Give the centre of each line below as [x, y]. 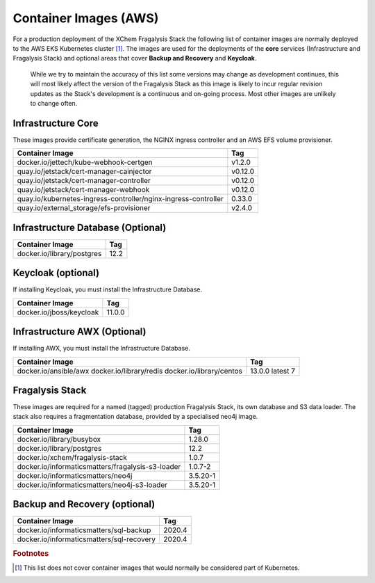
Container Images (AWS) [86, 18]
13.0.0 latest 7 [273, 371]
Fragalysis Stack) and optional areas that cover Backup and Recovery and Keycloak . [135, 58]
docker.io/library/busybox [59, 439]
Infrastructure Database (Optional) [90, 227]
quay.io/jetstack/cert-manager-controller [84, 181]
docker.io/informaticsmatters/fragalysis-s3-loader [99, 466]
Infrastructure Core [56, 123]
